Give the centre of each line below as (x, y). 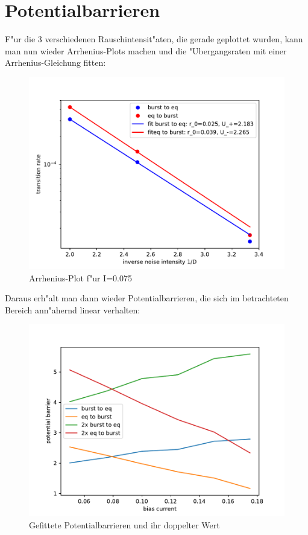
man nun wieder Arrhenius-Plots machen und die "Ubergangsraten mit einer (146, 50)
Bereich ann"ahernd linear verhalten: (73, 309)
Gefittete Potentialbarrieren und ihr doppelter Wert (124, 524)
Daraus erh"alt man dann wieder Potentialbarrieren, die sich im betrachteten (147, 298)
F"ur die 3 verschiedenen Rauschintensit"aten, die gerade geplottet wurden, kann (154, 39)
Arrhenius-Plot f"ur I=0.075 (80, 277)
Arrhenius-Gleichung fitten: (55, 62)
